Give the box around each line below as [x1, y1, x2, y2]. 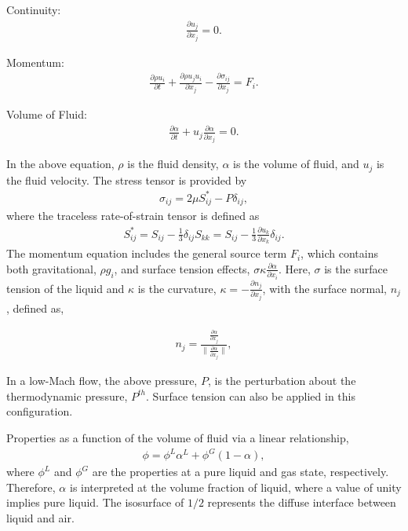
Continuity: [6, 2, 61, 17]
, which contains [301, 245, 378, 262]
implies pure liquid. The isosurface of [6, 494, 184, 511]
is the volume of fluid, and [233, 156, 359, 172]
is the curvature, [137, 280, 217, 296]
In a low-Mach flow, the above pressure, [6, 372, 198, 389]
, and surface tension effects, [114, 260, 250, 276]
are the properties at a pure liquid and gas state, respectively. [92, 463, 389, 480]
